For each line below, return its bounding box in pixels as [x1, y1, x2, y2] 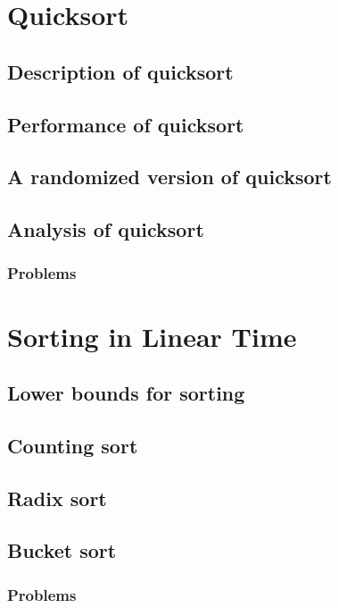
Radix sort [7, 484, 107, 511]
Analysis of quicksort [7, 215, 204, 243]
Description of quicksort [7, 57, 234, 85]
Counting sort [7, 431, 138, 459]
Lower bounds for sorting [7, 379, 245, 407]
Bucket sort [7, 536, 117, 564]
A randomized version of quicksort [7, 163, 332, 190]
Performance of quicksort [7, 110, 244, 138]
